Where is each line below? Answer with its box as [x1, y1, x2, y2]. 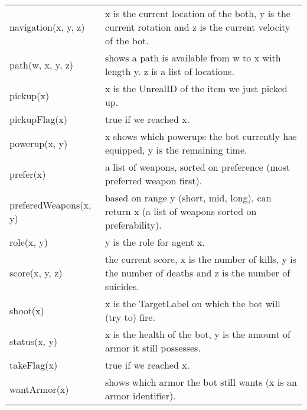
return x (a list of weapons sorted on [104, 204, 257, 218]
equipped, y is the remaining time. [104, 143, 247, 157]
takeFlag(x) [9, 358, 58, 372]
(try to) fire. [104, 310, 155, 324]
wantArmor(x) [9, 382, 69, 396]
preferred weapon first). [104, 174, 203, 187]
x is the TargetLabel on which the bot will [104, 297, 280, 310]
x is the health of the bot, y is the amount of [104, 327, 290, 341]
